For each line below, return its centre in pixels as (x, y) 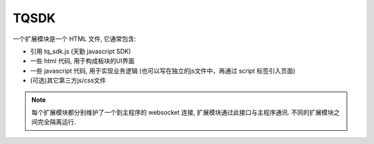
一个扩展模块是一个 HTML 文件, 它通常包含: (74, 39)
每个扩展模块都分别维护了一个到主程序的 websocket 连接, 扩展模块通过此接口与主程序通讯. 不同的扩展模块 (182, 112)
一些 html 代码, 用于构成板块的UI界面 (82, 61)
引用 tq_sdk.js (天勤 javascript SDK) (81, 51)
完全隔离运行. (56, 122)
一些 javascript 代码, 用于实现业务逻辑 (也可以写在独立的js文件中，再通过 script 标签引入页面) (163, 71)
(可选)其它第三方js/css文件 (68, 80)
